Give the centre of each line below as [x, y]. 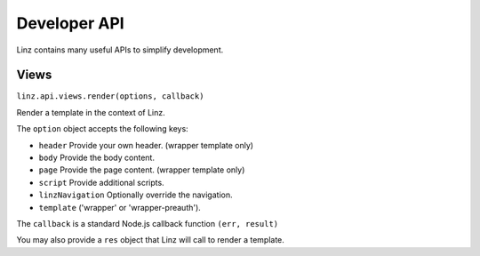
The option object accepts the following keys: [102, 129]
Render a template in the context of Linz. [91, 112]
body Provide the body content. [97, 158]
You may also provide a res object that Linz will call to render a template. [150, 240]
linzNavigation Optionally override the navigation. [136, 195]
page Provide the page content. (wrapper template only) [142, 170]
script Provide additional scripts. [101, 182]
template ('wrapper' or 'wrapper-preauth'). [120, 207]
